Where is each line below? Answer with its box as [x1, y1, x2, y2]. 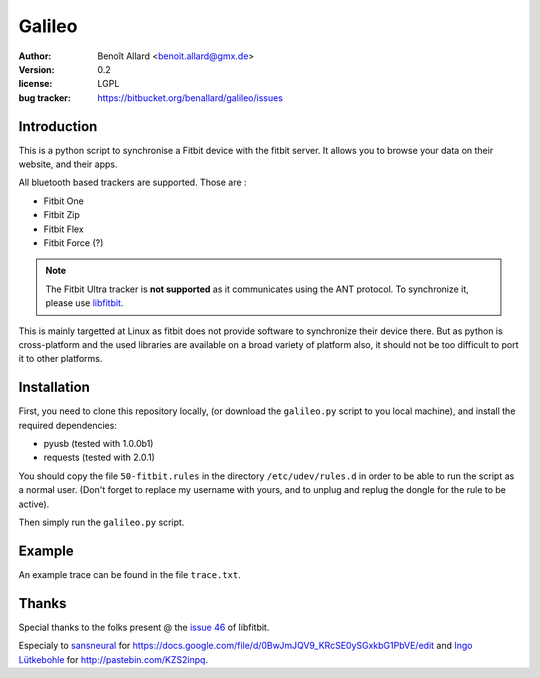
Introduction [18, 118, 98, 135]
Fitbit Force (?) [43, 236, 104, 249]
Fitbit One [43, 195, 84, 207]
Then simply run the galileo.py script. [18, 516, 185, 528]
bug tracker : [18, 91, 72, 104]
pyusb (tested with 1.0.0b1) [43, 438, 154, 449]
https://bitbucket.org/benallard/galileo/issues [97, 91, 284, 104]
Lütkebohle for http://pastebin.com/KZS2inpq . [18, 653, 209, 665]
